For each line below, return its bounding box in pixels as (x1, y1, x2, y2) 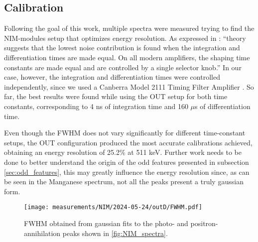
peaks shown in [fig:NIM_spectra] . (62, 228, 168, 238)
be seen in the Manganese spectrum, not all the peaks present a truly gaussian (4, 176, 244, 187)
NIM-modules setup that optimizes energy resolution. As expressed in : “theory (4, 32, 246, 43)
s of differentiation (195, 101, 251, 111)
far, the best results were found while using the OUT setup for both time (4, 91, 228, 102)
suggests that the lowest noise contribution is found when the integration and (4, 42, 240, 53)
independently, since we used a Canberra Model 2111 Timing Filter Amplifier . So (4, 81, 254, 92)
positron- (190, 218, 218, 228)
